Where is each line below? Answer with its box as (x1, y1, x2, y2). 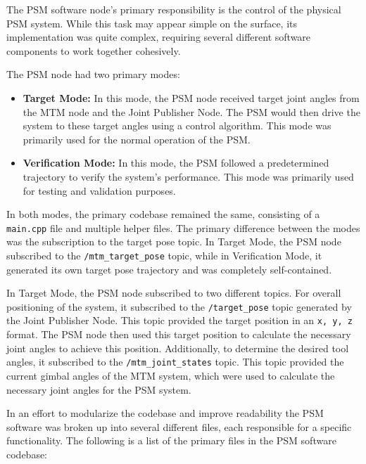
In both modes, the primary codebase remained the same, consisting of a (6, 207, 320, 221)
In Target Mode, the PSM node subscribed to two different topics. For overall (6, 285, 341, 300)
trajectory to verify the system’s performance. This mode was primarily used (23, 169, 354, 183)
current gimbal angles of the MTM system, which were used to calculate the (6, 368, 335, 382)
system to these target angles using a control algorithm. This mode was (23, 118, 332, 133)
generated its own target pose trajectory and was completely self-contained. (6, 262, 332, 276)
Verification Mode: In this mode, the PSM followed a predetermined (23, 155, 329, 170)
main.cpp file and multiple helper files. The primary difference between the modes (6, 220, 360, 235)
